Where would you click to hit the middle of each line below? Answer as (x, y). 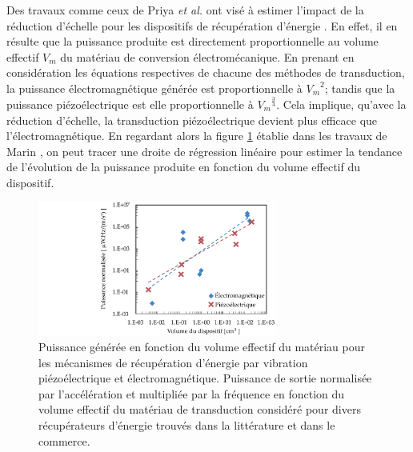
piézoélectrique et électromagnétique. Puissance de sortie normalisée (205, 378)
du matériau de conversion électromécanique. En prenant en (207, 56)
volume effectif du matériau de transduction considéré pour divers (200, 409)
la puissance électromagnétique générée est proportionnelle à (154, 88)
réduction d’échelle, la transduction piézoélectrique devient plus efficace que (192, 120)
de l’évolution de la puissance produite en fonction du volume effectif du (183, 167)
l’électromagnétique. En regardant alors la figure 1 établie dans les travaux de (197, 136)
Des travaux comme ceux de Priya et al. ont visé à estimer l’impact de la (185, 10)
